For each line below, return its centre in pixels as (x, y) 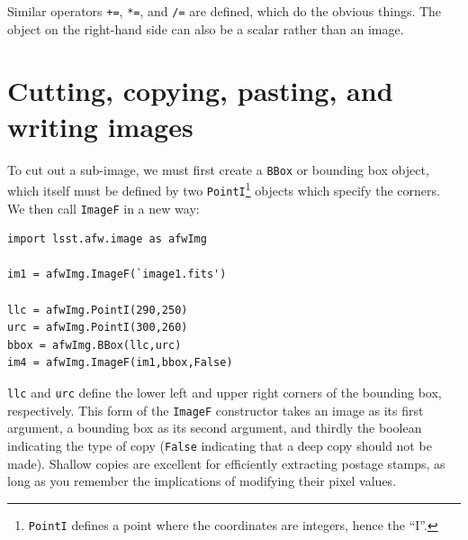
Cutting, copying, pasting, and (200, 91)
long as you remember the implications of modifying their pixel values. (202, 481)
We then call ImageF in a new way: (103, 208)
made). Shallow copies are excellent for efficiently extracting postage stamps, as (226, 463)
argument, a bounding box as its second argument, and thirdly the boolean (215, 428)
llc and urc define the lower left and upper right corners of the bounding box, (225, 392)
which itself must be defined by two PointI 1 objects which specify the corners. (224, 189)
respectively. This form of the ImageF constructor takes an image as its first (216, 410)
